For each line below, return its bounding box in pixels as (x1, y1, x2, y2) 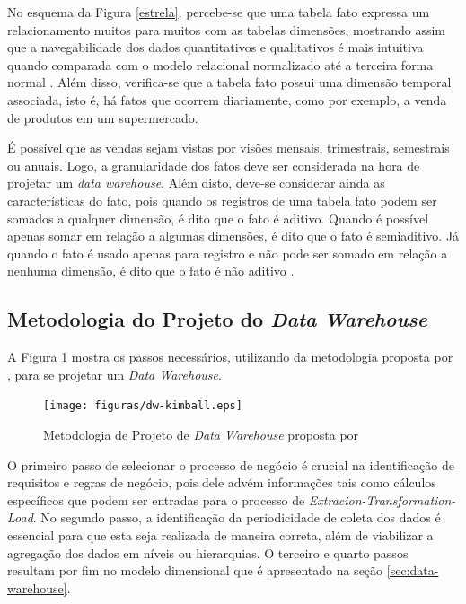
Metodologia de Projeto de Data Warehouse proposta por (43, 425, 359, 443)
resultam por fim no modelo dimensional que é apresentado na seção (7, 561, 383, 580)
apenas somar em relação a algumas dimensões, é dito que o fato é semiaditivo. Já (7, 226, 460, 245)
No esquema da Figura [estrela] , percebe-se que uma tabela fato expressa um (7, 3, 430, 21)
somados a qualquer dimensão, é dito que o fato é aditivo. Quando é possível (7, 208, 429, 227)
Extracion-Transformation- (308, 490, 456, 509)
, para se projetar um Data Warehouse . (7, 364, 222, 383)
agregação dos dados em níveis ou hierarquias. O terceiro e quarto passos (7, 543, 409, 562)
